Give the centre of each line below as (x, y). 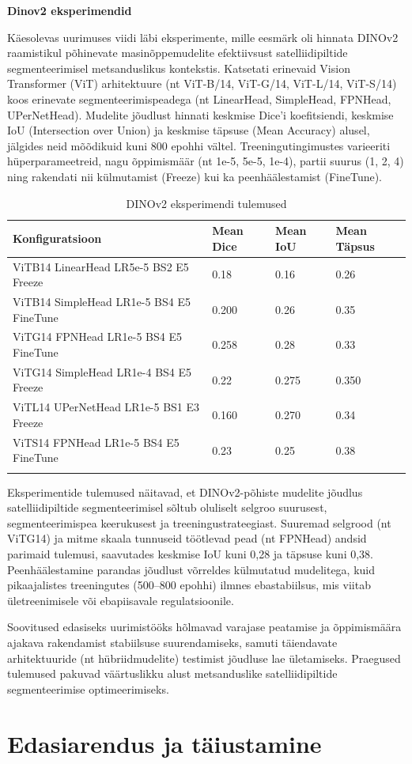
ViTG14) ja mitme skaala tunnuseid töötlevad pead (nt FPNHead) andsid (187, 538)
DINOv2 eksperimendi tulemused (206, 203)
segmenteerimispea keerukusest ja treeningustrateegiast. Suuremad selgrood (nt (199, 522)
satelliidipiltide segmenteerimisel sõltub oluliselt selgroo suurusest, (167, 507)
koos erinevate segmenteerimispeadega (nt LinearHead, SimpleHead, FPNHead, (199, 98)
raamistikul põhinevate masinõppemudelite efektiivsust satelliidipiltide (178, 53)
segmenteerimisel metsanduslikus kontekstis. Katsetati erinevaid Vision (179, 68)
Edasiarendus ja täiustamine (164, 743)
